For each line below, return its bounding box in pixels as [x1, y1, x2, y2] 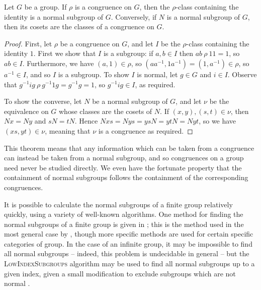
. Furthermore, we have [22, 57, 94, 68]
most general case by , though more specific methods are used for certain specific [4, 228, 253, 239]
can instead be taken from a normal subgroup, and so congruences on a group [4, 152, 244, 163]
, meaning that [45, 125, 91, 136]
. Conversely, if [111, 11, 157, 22]
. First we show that [33, 48, 96, 59]
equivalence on [4, 105, 49, 116]
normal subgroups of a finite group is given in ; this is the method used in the [4, 218, 244, 229]
